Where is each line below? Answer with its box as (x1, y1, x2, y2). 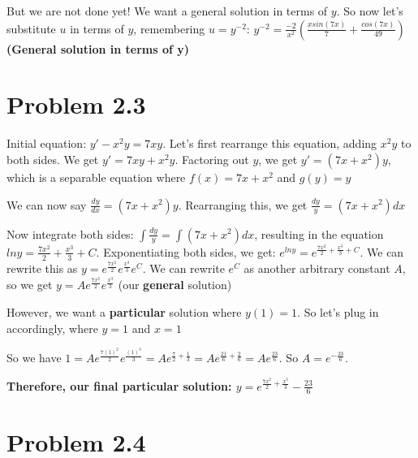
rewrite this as (6, 260, 78, 277)
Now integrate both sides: (6, 225, 134, 242)
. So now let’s (336, 2, 403, 19)
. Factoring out (175, 150, 249, 167)
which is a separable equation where (6, 168, 186, 185)
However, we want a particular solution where (6, 303, 242, 320)
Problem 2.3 (6, 88, 146, 121)
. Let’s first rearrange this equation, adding (162, 135, 377, 152)
